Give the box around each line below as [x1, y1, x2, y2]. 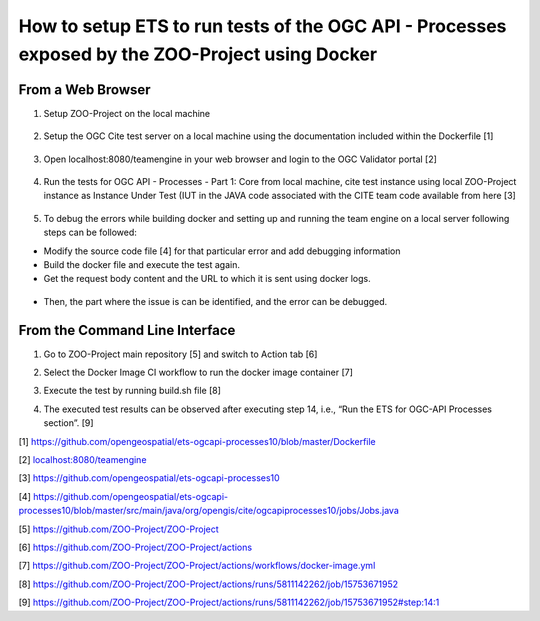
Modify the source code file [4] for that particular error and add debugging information [43, 245, 401, 257]
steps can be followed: [43, 226, 137, 239]
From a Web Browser [18, 81, 151, 98]
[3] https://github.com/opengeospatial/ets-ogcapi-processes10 [18, 472, 280, 484]
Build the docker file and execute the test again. [43, 258, 240, 270]
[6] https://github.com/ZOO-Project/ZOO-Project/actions [18, 541, 253, 553]
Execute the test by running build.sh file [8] [43, 385, 222, 397]
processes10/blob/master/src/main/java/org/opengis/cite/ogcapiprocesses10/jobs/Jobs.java [18, 505, 399, 517]
